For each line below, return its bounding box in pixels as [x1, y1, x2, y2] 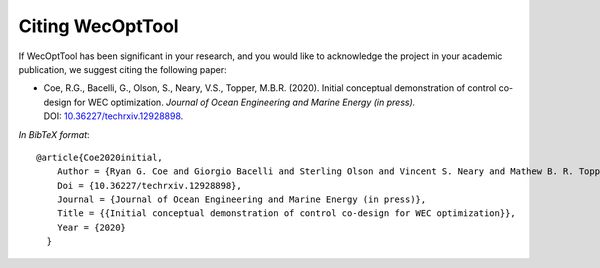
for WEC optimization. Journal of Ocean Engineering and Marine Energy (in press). [73, 96, 416, 108]
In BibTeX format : [18, 128, 90, 140]
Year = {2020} [56, 221, 127, 233]
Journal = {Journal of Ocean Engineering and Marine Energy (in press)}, [56, 194, 427, 205]
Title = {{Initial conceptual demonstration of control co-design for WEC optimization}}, [56, 208, 517, 219]
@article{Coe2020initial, [36, 151, 164, 163]
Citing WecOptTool [18, 15, 179, 37]
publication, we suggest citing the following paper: [18, 63, 227, 75]
